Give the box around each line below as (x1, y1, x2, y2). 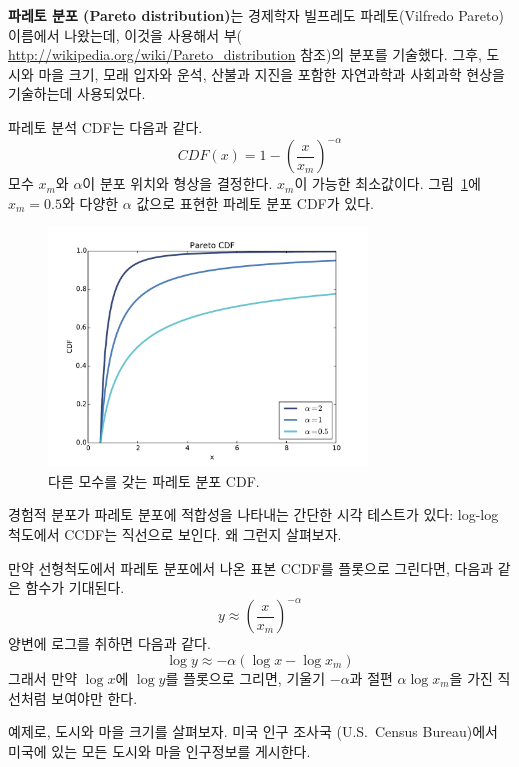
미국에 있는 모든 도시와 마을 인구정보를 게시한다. (8, 740, 311, 761)
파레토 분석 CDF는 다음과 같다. (8, 116, 203, 137)
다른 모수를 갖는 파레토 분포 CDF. (48, 470, 260, 491)
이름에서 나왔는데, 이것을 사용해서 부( (8, 24, 243, 45)
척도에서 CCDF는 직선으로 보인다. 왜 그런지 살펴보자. (8, 524, 342, 545)
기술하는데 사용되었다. (8, 83, 146, 104)
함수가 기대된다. (25, 577, 125, 598)
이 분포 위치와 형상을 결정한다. (82, 173, 273, 194)
